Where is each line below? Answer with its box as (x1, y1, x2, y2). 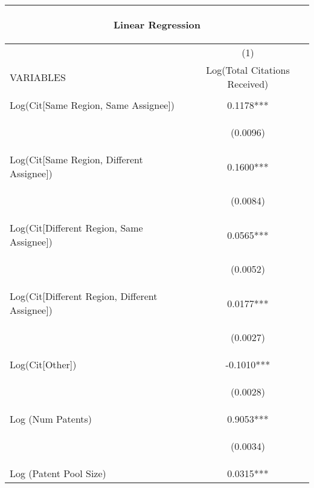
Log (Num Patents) (10, 412, 92, 426)
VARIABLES (10, 70, 66, 84)
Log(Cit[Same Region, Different (10, 152, 143, 166)
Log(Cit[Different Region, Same (10, 221, 143, 235)
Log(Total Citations (206, 63, 290, 77)
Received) (227, 77, 269, 91)
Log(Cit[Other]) (10, 357, 77, 371)
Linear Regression (113, 18, 200, 31)
